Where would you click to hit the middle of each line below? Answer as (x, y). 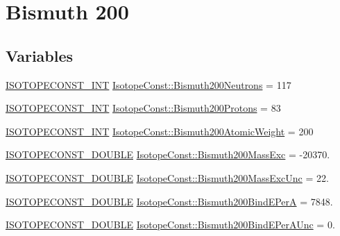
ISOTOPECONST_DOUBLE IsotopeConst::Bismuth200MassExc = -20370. (168, 154)
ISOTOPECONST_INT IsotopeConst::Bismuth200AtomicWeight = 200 (160, 131)
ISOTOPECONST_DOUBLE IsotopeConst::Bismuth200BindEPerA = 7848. (169, 201)
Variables (40, 55)
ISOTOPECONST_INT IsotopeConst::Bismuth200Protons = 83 (143, 108)
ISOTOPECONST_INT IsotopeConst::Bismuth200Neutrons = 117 (148, 84)
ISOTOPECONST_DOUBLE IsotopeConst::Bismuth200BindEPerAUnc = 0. (170, 225)
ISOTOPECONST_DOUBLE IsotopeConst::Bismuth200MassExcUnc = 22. (167, 177)
